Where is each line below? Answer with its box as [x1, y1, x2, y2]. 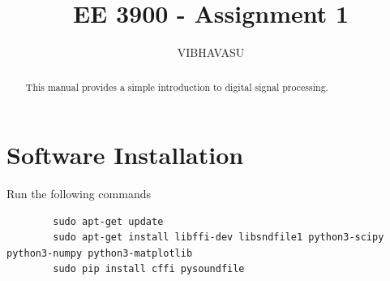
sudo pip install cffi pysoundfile [53, 263, 245, 275]
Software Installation [6, 138, 244, 171]
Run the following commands [6, 185, 151, 202]
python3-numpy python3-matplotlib [6, 247, 193, 259]
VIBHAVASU [177, 44, 245, 61]
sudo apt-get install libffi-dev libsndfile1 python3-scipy [53, 231, 384, 244]
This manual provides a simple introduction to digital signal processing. [25, 80, 328, 93]
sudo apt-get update [53, 215, 164, 227]
